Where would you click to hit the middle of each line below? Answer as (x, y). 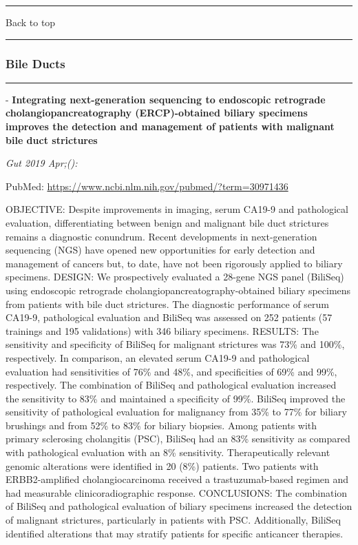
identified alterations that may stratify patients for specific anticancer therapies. (175, 533)
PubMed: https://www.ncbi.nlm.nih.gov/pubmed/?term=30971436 (147, 186)
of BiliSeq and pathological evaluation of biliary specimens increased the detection (179, 506)
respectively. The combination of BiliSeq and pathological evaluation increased (171, 385)
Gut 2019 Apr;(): (42, 163)
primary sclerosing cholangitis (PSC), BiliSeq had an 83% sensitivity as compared (178, 439)
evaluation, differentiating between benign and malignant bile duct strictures (167, 222)
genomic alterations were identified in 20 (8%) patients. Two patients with (162, 465)
